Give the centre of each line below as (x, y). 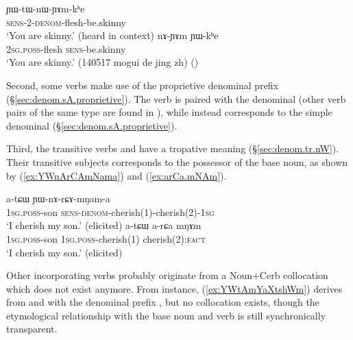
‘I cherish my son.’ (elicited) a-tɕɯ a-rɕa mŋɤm (104, 225)
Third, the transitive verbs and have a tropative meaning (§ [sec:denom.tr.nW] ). (173, 148)
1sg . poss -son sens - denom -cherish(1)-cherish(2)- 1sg (110, 211)
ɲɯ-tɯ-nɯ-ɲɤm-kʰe (46, 8)
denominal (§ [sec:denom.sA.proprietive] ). (92, 125)
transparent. (32, 329)
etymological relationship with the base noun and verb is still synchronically (166, 315)
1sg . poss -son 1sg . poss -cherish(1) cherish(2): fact (106, 238)
